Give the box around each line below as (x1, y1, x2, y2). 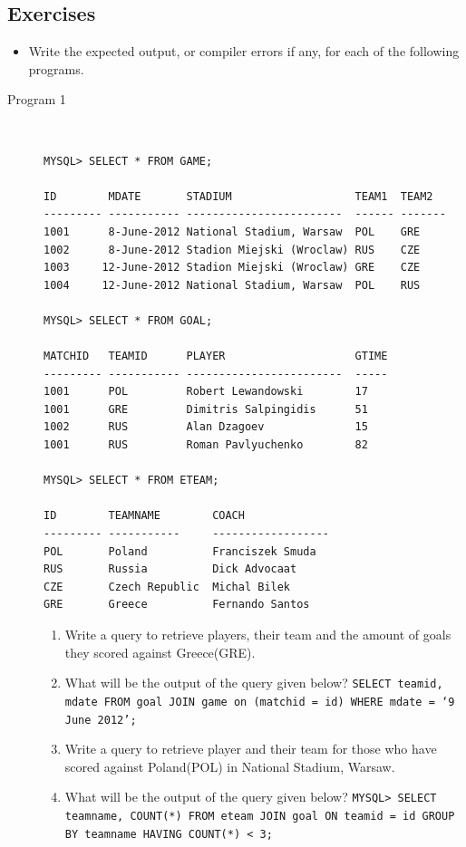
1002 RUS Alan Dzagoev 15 (44, 420, 368, 434)
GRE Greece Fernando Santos (44, 598, 310, 611)
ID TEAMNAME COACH (44, 509, 245, 523)
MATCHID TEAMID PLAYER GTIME (44, 350, 388, 363)
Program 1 (7, 90, 66, 109)
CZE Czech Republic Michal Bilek (44, 580, 291, 593)
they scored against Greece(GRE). (64, 642, 256, 661)
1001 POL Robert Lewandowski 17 (44, 385, 368, 399)
